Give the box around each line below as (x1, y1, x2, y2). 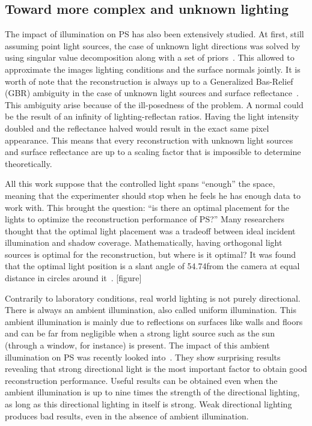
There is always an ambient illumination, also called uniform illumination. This (5, 303, 296, 316)
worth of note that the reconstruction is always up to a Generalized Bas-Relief (5, 75, 293, 87)
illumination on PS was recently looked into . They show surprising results (5, 350, 281, 363)
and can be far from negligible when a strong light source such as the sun (5, 327, 275, 339)
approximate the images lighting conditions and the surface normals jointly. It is (5, 62, 301, 75)
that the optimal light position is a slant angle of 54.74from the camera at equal (5, 260, 300, 272)
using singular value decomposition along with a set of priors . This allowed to (5, 51, 295, 64)
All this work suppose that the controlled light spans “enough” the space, (5, 177, 275, 190)
